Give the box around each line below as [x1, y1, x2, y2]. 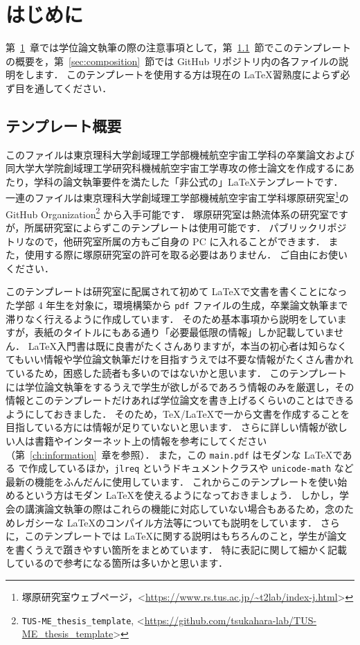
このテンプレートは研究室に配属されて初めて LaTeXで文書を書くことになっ [6, 284, 348, 299]
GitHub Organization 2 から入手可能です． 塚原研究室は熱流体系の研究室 [6, 204, 330, 221]
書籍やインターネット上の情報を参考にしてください [34, 433, 267, 448]
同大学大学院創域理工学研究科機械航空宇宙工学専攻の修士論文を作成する [6, 161, 335, 175]
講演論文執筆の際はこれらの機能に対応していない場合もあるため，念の [24, 502, 344, 516]
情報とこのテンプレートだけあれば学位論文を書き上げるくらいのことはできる [6, 393, 354, 407]
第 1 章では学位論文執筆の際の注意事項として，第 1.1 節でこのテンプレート [6, 40, 352, 55]
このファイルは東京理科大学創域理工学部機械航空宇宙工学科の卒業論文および [6, 147, 354, 161]
